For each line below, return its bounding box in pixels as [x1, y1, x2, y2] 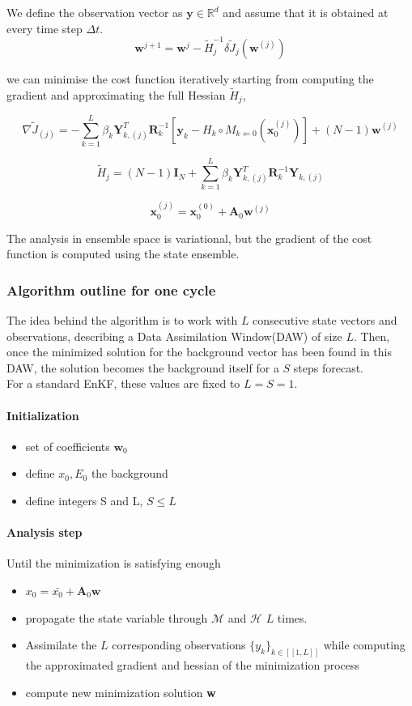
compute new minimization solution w [25, 683, 216, 700]
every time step [6, 19, 83, 36]
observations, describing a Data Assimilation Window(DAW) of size [6, 327, 342, 344]
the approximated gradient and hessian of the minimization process [25, 657, 360, 674]
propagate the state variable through [25, 609, 208, 626]
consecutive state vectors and [253, 312, 397, 329]
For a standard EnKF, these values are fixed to [6, 375, 240, 392]
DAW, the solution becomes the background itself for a [6, 359, 279, 376]
